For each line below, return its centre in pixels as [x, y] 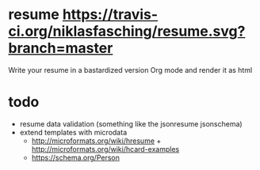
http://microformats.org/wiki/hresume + [96, 141]
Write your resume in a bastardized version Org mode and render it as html [130, 70]
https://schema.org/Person [76, 157]
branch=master [61, 48]
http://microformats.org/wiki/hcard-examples [105, 149]
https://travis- [110, 15]
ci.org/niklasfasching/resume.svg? [127, 31]
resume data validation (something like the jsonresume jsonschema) [131, 123]
